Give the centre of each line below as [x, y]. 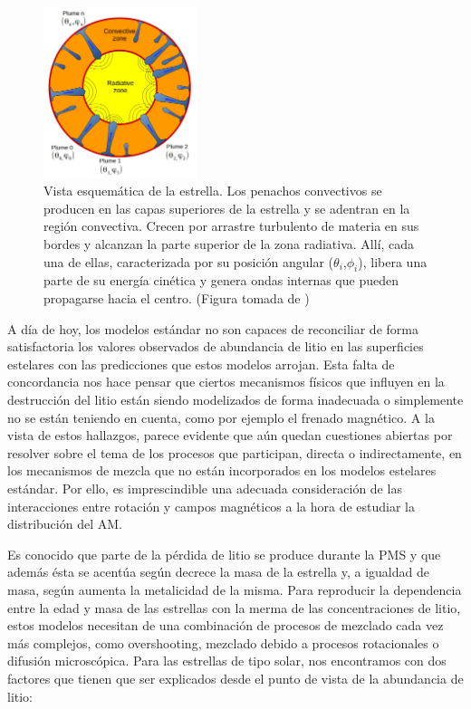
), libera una [393, 261]
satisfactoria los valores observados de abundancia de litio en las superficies [216, 346]
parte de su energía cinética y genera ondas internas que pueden [221, 280]
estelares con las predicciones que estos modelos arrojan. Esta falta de [201, 364]
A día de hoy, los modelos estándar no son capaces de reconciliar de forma [213, 328]
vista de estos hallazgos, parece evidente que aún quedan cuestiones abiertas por [230, 435]
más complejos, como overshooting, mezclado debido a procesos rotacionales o [223, 642]
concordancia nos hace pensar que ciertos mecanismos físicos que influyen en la [226, 382]
